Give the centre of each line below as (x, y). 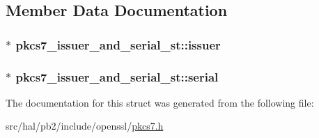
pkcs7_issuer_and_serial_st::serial (117, 76)
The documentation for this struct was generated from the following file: (160, 102)
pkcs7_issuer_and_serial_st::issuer (118, 44)
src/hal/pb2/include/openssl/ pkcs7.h (85, 126)
